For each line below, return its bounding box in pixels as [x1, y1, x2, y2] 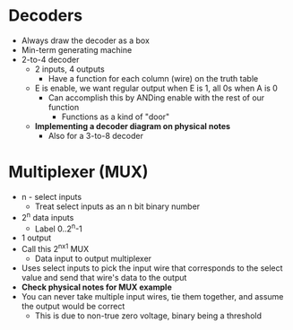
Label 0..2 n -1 [34, 221, 82, 234]
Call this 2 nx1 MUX [21, 242, 90, 254]
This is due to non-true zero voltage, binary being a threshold [34, 310, 262, 321]
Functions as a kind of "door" [61, 111, 170, 122]
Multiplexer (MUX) [8, 162, 149, 182]
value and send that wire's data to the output [21, 272, 187, 282]
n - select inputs [21, 191, 82, 202]
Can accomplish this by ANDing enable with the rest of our [47, 91, 265, 103]
